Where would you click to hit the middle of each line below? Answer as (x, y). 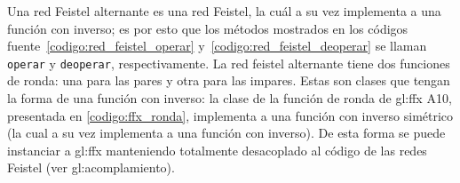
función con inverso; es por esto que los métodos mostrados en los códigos (208, 28)
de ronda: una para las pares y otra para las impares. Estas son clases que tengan (229, 80)
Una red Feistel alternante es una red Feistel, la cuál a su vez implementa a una (224, 11)
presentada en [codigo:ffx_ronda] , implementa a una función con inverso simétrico (230, 115)
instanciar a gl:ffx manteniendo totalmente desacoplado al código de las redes (217, 150)
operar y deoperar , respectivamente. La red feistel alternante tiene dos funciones (229, 63)
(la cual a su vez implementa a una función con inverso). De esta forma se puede (226, 133)
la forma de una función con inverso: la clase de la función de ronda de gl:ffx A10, (230, 98)
